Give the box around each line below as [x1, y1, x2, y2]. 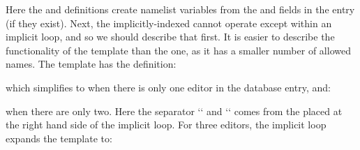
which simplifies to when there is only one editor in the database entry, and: [6, 80, 331, 94]
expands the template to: [6, 130, 112, 145]
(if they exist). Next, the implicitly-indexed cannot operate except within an [6, 15, 332, 30]
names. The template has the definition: [6, 57, 177, 71]
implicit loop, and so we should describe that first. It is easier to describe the [6, 29, 335, 44]
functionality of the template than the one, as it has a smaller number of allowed [6, 43, 351, 57]
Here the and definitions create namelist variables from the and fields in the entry [6, 2, 355, 16]
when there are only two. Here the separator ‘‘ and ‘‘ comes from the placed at [6, 103, 343, 118]
